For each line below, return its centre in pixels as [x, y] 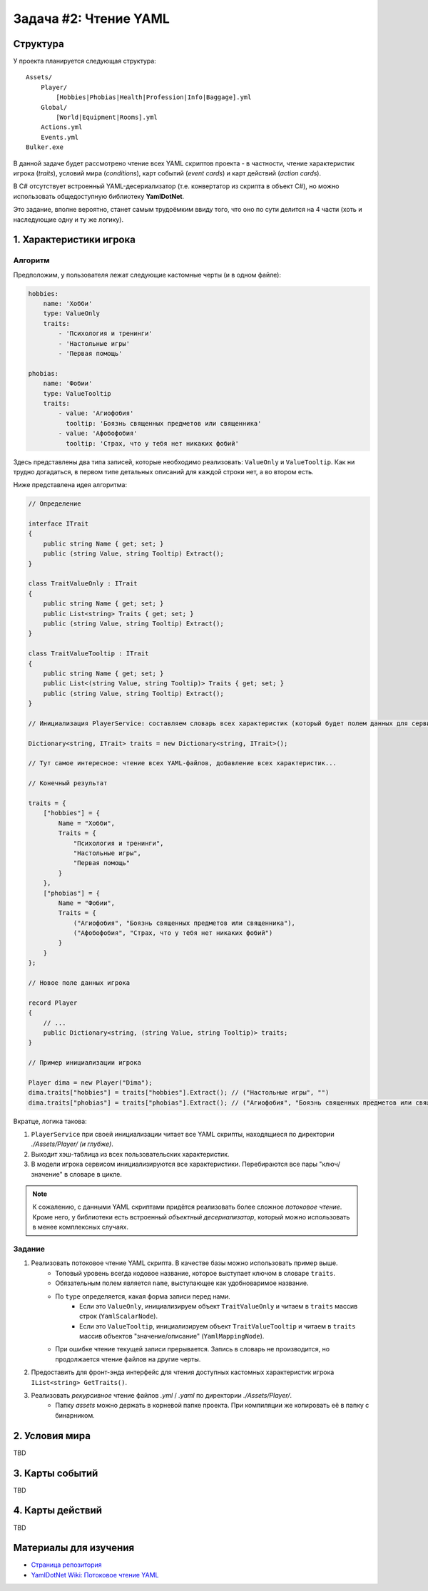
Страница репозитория [67, 1565]
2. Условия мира [52, 1436]
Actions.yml [61, 127]
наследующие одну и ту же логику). [68, 219]
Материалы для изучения [74, 1548]
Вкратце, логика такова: [50, 1121]
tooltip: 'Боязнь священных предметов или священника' [163, 423]
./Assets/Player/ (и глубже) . [72, 1144]
